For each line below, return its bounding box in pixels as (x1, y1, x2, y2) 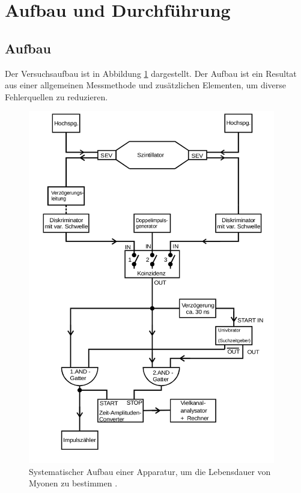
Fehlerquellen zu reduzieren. (5, 90, 108, 103)
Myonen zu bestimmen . (29, 477, 118, 489)
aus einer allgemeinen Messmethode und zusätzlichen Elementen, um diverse (5, 79, 287, 91)
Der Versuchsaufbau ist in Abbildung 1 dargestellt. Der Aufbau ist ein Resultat (5, 67, 297, 79)
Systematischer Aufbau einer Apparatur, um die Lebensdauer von (29, 465, 271, 477)
